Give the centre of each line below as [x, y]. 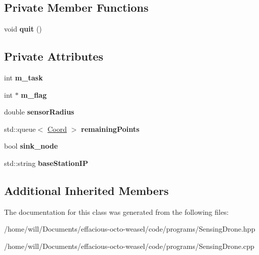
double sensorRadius [39, 112]
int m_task [23, 77]
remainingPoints [110, 129]
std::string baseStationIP [46, 163]
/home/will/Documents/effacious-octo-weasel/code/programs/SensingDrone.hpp [130, 229]
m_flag [34, 94]
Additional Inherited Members [86, 190]
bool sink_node [31, 146]
